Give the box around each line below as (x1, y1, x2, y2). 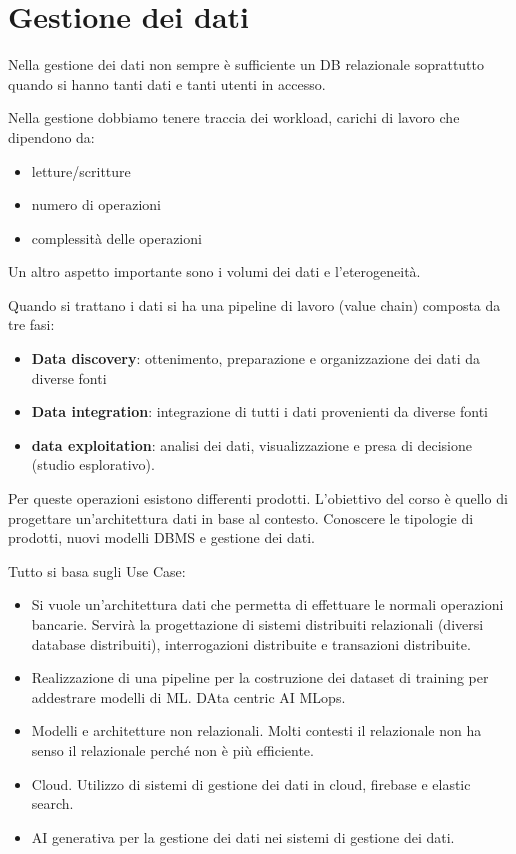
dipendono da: (8, 126, 95, 147)
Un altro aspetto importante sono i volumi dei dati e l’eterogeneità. (8, 261, 421, 282)
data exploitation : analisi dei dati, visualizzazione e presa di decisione (31, 434, 473, 455)
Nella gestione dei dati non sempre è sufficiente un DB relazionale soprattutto (8, 54, 484, 75)
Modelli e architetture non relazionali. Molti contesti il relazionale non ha (31, 720, 482, 741)
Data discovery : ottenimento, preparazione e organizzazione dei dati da (31, 348, 481, 369)
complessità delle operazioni (31, 227, 202, 248)
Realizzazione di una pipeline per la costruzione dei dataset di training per (31, 667, 489, 688)
